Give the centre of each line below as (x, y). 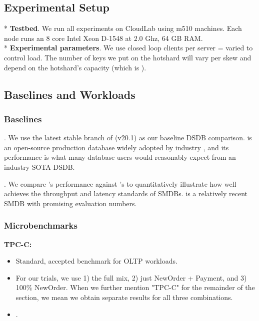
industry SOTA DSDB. (39, 166)
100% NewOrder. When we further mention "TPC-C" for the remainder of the (135, 287)
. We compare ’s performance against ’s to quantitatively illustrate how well (120, 183)
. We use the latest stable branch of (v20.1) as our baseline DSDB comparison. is (128, 138)
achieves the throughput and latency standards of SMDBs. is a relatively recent (126, 193)
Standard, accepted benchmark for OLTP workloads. (96, 261)
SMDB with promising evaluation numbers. (70, 203)
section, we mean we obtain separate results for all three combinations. (124, 297)
